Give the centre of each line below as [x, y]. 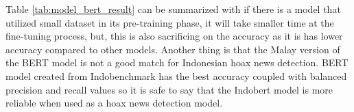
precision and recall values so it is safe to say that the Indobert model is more [169, 89]
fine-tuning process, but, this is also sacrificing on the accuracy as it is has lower [174, 36]
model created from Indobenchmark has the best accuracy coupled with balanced [176, 75]
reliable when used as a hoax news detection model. [114, 103]
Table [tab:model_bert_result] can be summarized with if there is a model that [173, 9]
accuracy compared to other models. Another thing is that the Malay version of [173, 49]
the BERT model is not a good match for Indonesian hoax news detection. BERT [177, 62]
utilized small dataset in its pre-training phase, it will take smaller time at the [170, 22]
